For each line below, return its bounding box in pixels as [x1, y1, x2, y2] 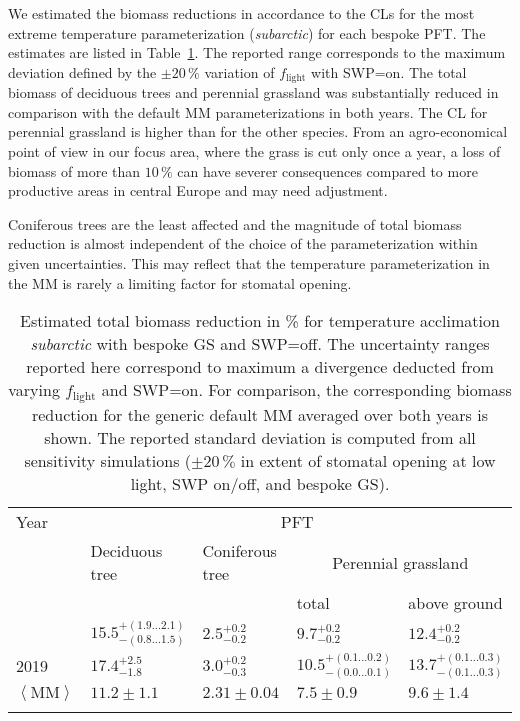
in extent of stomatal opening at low [240, 449, 496, 473]
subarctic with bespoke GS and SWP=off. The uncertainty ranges [30, 332, 490, 356]
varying [8, 378, 60, 402]
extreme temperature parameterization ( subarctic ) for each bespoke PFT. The [8, 22, 486, 43]
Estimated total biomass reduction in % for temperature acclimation [20, 309, 500, 333]
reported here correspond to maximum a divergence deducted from [26, 355, 494, 379]
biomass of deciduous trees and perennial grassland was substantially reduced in [8, 82, 499, 103]
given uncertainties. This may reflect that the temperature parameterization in [8, 252, 490, 273]
